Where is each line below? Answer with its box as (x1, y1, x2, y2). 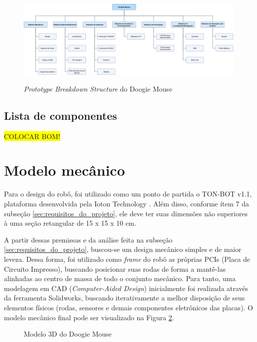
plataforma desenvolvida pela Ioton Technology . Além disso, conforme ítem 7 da (4, 198, 249, 208)
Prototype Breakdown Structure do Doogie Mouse (24, 83, 172, 94)
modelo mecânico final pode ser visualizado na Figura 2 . (4, 312, 174, 322)
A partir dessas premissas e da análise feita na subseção (4, 234, 172, 244)
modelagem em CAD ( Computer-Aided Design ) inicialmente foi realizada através (4, 283, 248, 293)
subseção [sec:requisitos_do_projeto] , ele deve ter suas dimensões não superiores (4, 208, 248, 218)
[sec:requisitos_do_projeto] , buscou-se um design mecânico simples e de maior (4, 244, 242, 254)
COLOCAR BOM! (4, 131, 60, 141)
